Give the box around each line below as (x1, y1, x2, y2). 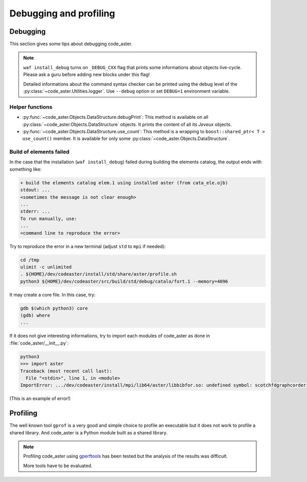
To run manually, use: (20, 216, 77, 221)
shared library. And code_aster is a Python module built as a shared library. (9, 429, 168, 435)
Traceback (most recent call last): (20, 368, 113, 374)
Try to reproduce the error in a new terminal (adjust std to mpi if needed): (9, 243, 166, 249)
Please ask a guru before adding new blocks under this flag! (23, 72, 150, 78)
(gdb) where (20, 312, 51, 319)
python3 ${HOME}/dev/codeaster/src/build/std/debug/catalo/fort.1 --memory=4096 (20, 278, 228, 284)
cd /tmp (20, 257, 39, 263)
